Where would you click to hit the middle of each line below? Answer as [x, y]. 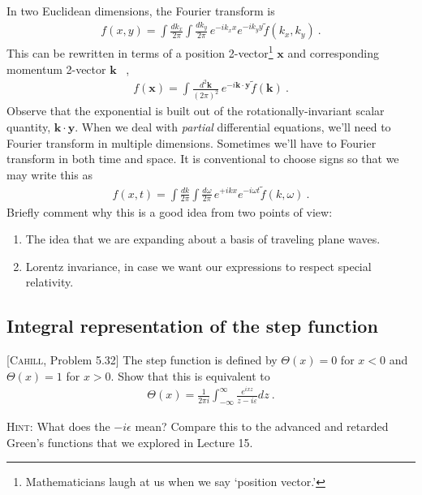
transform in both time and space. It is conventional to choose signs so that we [203, 159]
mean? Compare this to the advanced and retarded [262, 426]
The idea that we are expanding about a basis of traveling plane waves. [203, 239]
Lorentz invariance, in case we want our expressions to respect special [198, 266]
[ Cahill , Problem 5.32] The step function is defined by [142, 360]
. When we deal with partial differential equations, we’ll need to [233, 126]
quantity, [29, 126]
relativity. [50, 282]
